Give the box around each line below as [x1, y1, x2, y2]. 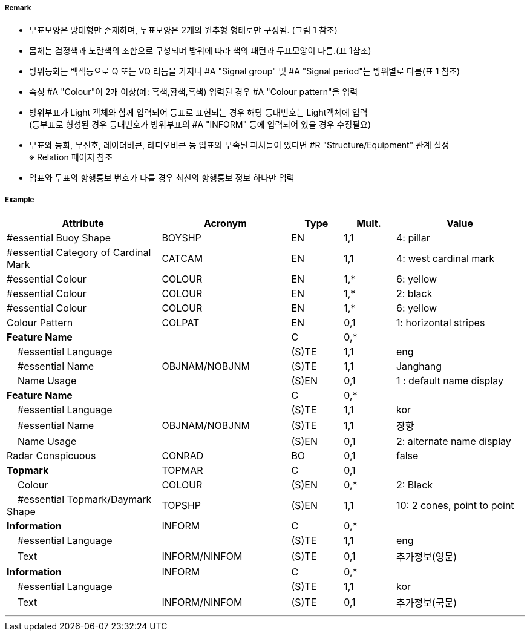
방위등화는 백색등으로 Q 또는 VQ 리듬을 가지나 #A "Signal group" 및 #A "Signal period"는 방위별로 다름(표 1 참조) [29, 66, 460, 77]
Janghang [396, 360, 442, 373]
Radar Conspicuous [7, 450, 96, 462]
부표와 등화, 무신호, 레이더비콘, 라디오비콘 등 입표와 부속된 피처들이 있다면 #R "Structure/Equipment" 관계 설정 [29, 140, 450, 151]
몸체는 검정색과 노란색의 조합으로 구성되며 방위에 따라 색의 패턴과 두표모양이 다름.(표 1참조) [29, 45, 371, 56]
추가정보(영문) [396, 551, 457, 563]
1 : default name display [396, 375, 503, 387]
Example [5, 195, 34, 204]
